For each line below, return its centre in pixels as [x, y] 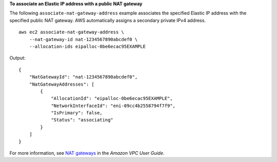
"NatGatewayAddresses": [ [62, 84]
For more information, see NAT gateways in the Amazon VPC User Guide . [87, 153]
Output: [17, 58]
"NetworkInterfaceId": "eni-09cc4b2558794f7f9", [113, 106]
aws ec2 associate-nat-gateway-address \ [71, 32]
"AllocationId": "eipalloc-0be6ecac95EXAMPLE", [112, 98]
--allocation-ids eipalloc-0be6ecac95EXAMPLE [87, 46]
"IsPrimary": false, [77, 113]
